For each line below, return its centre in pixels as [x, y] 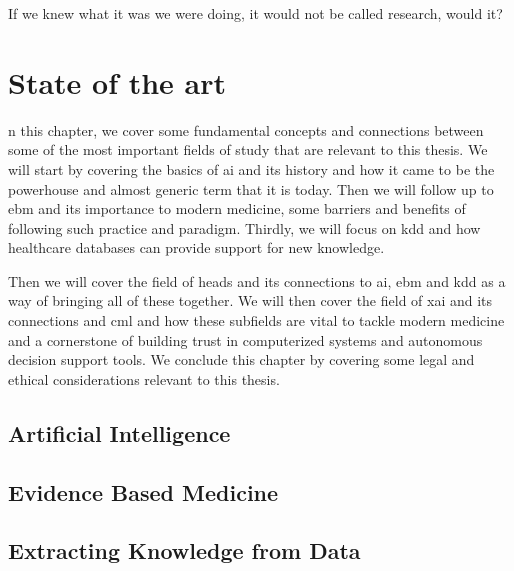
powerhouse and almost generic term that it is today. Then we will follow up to [251, 188]
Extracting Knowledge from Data [184, 550]
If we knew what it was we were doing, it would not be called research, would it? [255, 13]
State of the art [117, 81]
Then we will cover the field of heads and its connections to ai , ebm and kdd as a [257, 280]
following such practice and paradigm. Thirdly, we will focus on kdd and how [244, 227]
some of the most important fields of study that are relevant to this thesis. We [248, 149]
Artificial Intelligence [119, 432]
